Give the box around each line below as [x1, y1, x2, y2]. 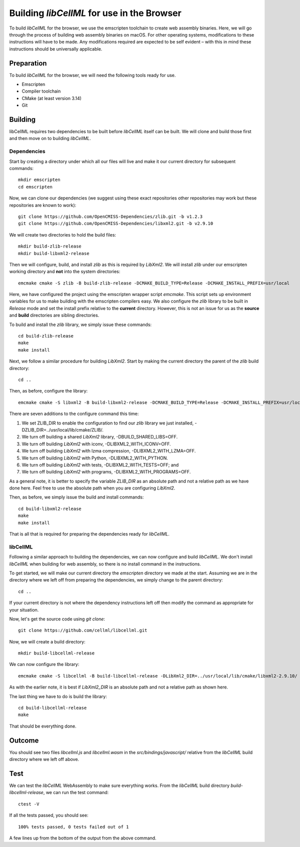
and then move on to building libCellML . [9, 135, 91, 141]
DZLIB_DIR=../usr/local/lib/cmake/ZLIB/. [21, 426, 103, 432]
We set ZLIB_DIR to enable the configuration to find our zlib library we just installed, [21, 420, 194, 426]
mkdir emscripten [18, 177, 60, 182]
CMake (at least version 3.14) [21, 95, 82, 101]
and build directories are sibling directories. [9, 312, 99, 318]
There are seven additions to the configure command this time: [9, 410, 139, 417]
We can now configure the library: [9, 661, 79, 667]
